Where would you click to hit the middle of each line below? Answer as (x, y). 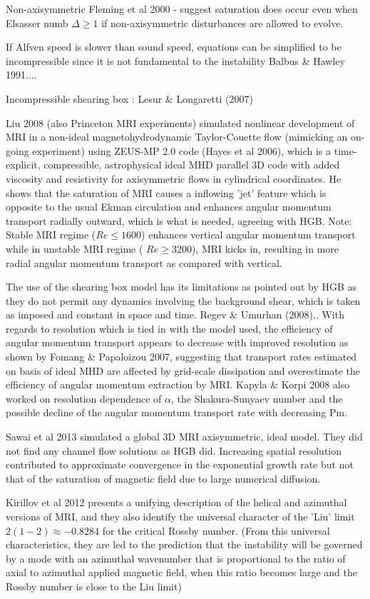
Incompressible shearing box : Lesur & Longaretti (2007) (129, 98)
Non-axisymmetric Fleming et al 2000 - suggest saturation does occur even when (182, 9)
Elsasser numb (37, 22)
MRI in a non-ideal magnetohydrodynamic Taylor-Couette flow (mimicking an (177, 137)
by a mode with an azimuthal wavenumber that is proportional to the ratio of (176, 558)
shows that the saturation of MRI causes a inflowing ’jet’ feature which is (166, 192)
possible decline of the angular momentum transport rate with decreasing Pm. (177, 412)
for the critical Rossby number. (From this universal (216, 530)
